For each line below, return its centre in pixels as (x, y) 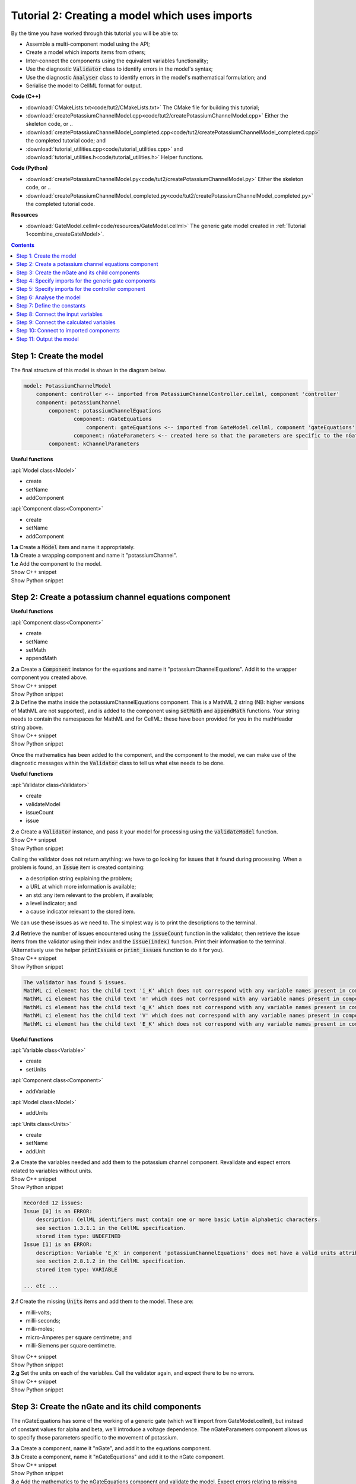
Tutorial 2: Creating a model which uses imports (131, 15)
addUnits (37, 1113)
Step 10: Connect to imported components (68, 331)
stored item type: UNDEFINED (78, 1236)
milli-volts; (39, 1312)
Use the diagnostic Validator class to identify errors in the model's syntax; (119, 69)
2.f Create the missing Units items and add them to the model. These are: (102, 1301)
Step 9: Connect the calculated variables (66, 322)
